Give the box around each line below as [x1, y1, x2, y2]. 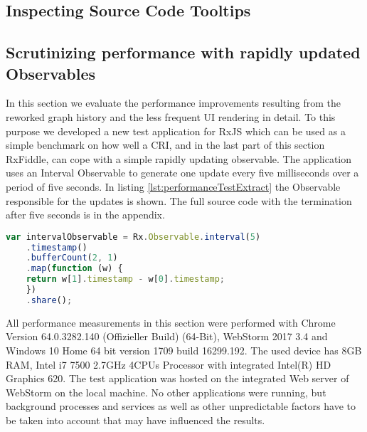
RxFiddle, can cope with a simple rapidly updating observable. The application [6, 151, 352, 166]
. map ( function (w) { [26, 263, 123, 274]
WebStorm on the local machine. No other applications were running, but [6, 384, 326, 399]
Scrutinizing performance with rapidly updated [6, 41, 361, 63]
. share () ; [26, 295, 73, 305]
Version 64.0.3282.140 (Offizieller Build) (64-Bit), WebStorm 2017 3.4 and [6, 329, 328, 344]
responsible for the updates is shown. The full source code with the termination [6, 193, 352, 208]
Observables [6, 62, 95, 84]
